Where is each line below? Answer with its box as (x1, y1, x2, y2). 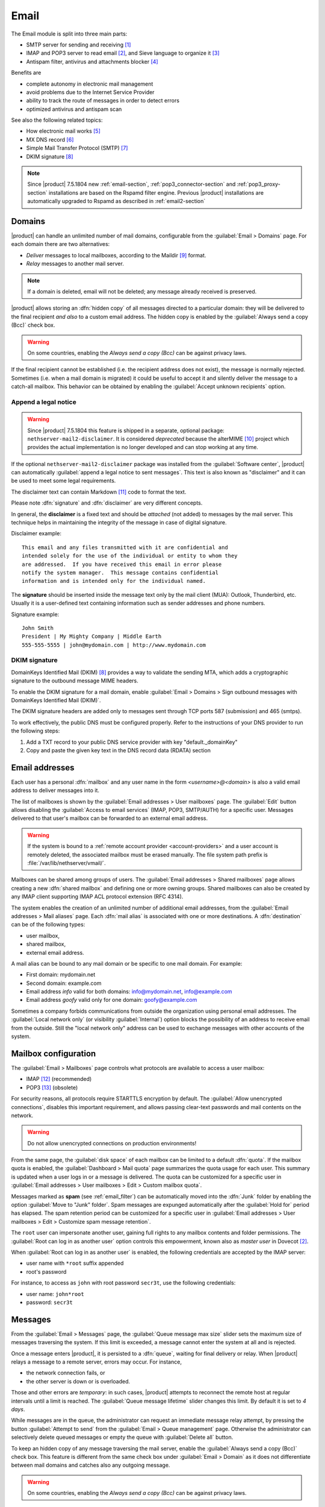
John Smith (22, 625, 54, 631)
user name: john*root (26, 1290, 84, 1297)
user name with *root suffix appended (26, 1260, 124, 1267)
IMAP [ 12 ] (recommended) (26, 1075, 92, 1083)
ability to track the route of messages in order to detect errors (26, 97, 180, 104)
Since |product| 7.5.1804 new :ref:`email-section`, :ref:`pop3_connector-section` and (27, 181, 236, 188)
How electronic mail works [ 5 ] (26, 127, 101, 135)
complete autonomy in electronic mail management (26, 80, 153, 87)
